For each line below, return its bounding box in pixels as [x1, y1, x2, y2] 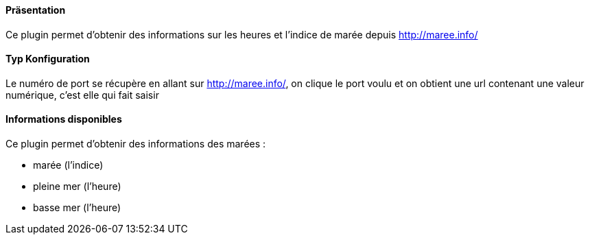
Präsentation [5, 4, 66, 16]
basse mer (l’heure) [33, 202, 121, 214]
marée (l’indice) [33, 159, 104, 171]
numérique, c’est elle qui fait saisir [5, 88, 159, 101]
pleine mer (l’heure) [33, 180, 121, 193]
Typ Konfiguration [5, 53, 90, 65]
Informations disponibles [5, 113, 122, 125]
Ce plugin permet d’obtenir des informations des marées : [5, 138, 266, 150]
